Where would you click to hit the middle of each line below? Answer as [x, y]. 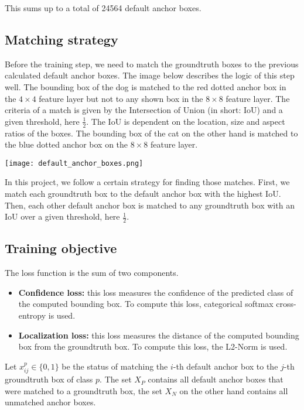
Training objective [61, 248]
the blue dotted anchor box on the [66, 144]
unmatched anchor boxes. [50, 402]
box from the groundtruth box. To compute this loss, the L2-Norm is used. [153, 346]
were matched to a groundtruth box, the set [83, 390]
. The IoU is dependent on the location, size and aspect [186, 121]
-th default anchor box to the [226, 366]
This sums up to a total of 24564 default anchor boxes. [103, 8]
